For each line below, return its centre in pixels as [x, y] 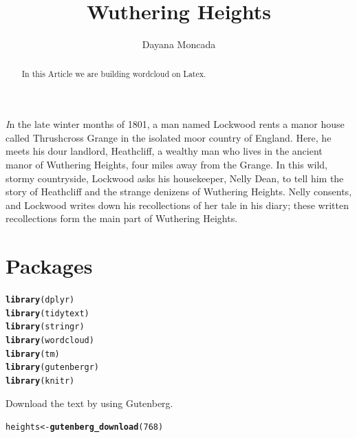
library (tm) [33, 354]
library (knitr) [40, 381]
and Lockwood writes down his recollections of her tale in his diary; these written [177, 205]
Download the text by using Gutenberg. [89, 403]
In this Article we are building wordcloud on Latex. [114, 73]
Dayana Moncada [179, 44]
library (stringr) [45, 327]
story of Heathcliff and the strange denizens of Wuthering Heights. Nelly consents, [179, 191]
